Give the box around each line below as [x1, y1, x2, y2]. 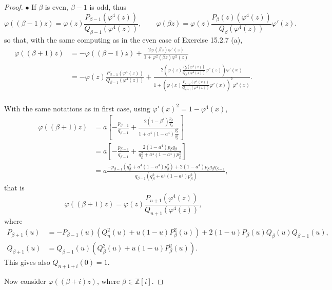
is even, [45, 2, 69, 12]
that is [4, 182, 25, 193]
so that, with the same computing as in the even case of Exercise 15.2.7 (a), [4, 34, 243, 45]
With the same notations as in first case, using [4, 103, 150, 113]
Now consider [4, 275, 46, 286]
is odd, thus [89, 2, 127, 12]
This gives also [4, 257, 50, 267]
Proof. [4, 2, 23, 12]
